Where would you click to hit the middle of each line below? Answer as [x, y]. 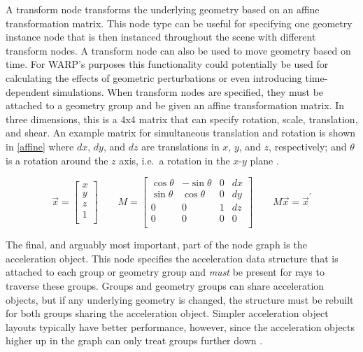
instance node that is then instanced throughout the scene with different [161, 37]
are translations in [180, 146]
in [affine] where [40, 146]
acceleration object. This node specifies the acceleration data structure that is [172, 258]
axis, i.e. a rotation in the [175, 160]
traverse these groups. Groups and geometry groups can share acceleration [165, 286]
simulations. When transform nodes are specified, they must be [188, 91]
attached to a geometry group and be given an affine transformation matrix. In [175, 105]
